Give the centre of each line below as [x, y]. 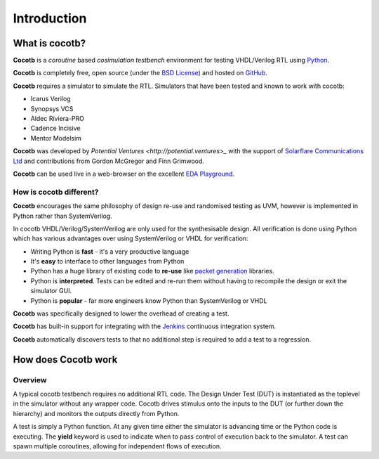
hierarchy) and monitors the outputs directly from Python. [96, 413]
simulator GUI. [51, 291]
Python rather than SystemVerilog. [62, 216]
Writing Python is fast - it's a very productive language [110, 251]
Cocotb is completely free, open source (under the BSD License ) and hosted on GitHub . [140, 73]
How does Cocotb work [65, 360]
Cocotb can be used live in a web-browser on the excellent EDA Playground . [124, 174]
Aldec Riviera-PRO [57, 119]
